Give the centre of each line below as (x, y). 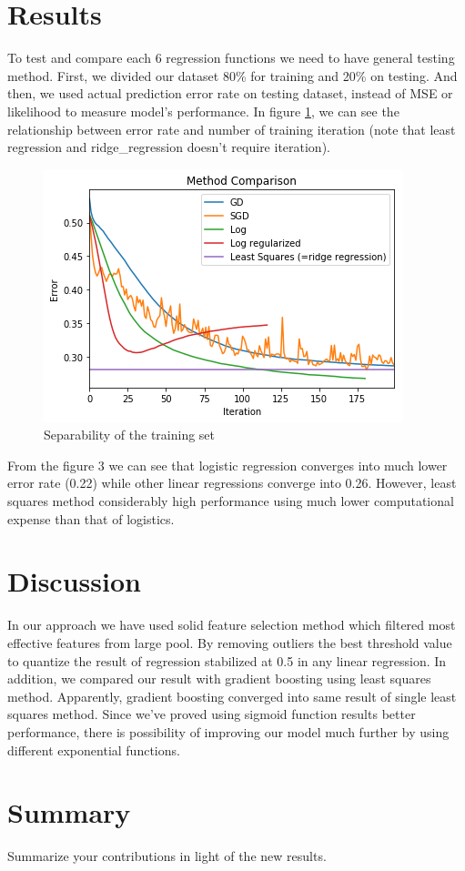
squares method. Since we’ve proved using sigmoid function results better (212, 714)
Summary (69, 812)
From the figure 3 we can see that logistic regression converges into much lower (227, 465)
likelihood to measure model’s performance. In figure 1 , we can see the (203, 111)
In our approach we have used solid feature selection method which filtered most (232, 625)
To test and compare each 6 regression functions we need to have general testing (231, 58)
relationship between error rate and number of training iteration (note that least (232, 129)
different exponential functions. (94, 749)
